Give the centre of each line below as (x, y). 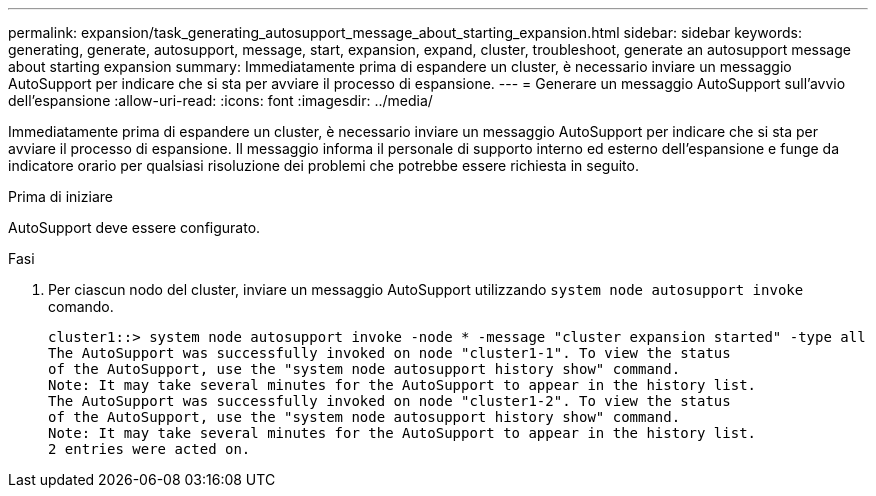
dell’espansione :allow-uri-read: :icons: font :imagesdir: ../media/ (220, 100)
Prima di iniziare (60, 196)
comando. (81, 306)
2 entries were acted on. (149, 449)
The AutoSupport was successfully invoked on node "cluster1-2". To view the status (389, 401)
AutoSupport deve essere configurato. (134, 227)
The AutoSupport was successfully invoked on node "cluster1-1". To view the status (389, 353)
